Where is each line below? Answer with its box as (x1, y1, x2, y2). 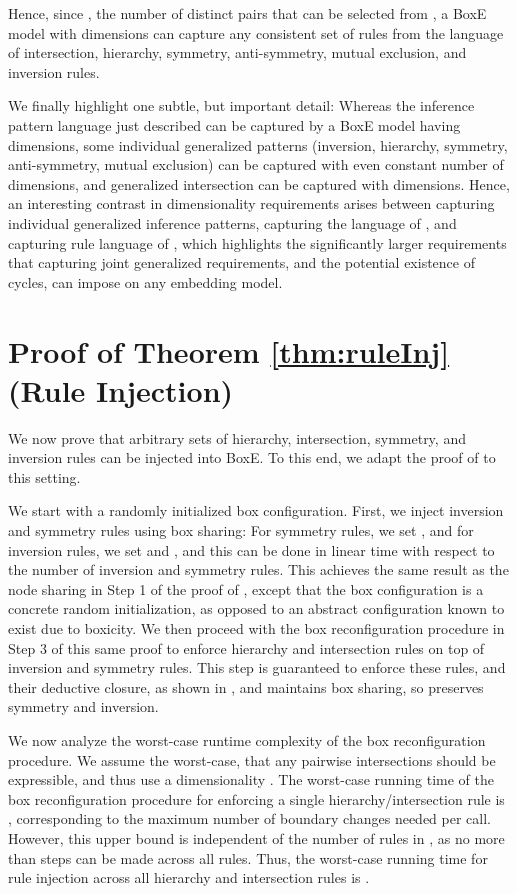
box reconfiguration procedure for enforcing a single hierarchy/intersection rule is (8, 788, 505, 809)
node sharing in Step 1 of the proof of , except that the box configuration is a (8, 578, 484, 599)
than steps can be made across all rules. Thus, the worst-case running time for (8, 847, 488, 868)
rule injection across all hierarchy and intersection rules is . (8, 867, 370, 888)
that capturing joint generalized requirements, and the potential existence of (8, 252, 475, 273)
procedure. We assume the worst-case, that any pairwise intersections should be (8, 749, 496, 770)
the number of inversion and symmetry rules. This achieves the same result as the (8, 559, 509, 580)
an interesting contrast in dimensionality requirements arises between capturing (8, 193, 495, 214)
